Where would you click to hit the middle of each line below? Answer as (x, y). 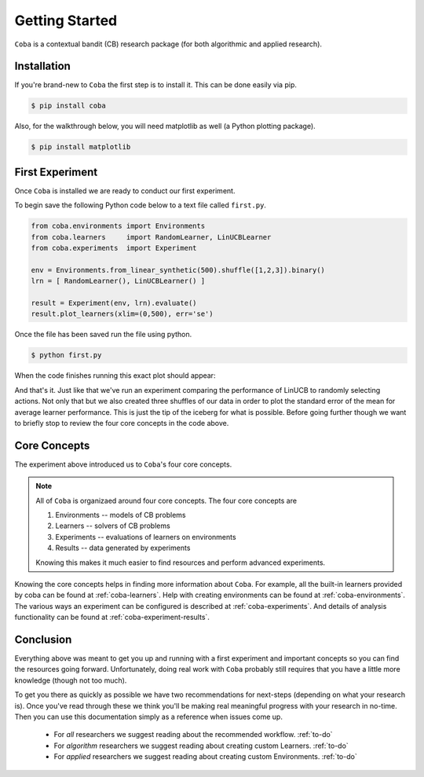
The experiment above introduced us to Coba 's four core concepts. (123, 464)
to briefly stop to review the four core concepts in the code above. (122, 423)
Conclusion (43, 639)
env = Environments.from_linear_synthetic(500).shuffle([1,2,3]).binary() (178, 270)
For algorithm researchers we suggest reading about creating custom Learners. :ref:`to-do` (201, 746)
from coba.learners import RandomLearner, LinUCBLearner (151, 237)
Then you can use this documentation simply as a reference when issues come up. (148, 717)
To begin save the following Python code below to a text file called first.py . (141, 205)
